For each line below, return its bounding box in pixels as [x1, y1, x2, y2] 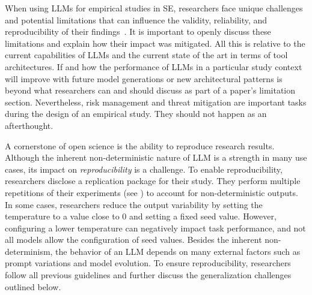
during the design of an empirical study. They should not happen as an [5, 107, 267, 120]
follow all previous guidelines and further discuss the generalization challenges [5, 269, 292, 281]
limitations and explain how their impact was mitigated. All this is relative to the [5, 37, 305, 49]
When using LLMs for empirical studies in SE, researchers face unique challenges [5, 2, 303, 14]
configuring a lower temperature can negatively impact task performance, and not [5, 221, 306, 234]
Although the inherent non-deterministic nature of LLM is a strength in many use [5, 151, 307, 164]
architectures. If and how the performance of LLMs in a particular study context [5, 60, 302, 73]
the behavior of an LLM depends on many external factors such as [55, 245, 301, 257]
